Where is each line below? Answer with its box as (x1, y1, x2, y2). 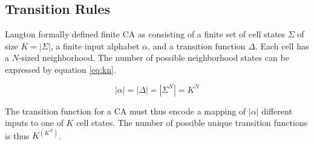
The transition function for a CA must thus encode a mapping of (5, 104, 246, 117)
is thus (5, 129, 30, 142)
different (261, 104, 292, 117)
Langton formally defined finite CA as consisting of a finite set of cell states (5, 28, 286, 40)
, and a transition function (148, 39, 246, 52)
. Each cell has (255, 39, 309, 52)
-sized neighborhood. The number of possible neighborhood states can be (18, 51, 289, 64)
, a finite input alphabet (50, 39, 140, 52)
